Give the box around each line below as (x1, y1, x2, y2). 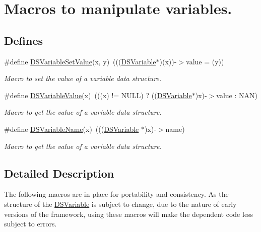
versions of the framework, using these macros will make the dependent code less (4, 208, 253, 219)
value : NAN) (216, 90, 257, 100)
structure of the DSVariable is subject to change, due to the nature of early (4, 198, 237, 209)
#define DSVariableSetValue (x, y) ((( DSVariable (4, 56, 156, 66)
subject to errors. (4, 218, 57, 229)
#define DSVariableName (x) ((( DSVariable (4, 123, 139, 134)
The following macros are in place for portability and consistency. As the (4, 189, 229, 199)
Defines (4, 32, 43, 48)
